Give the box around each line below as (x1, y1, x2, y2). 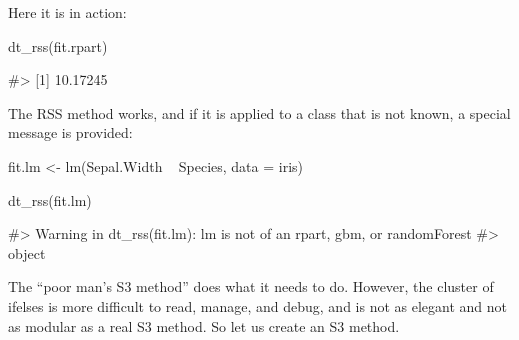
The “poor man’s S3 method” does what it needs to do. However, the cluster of (8, 276, 494, 297)
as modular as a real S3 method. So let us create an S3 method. (8, 315, 400, 336)
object (8, 242, 46, 263)
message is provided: (8, 122, 133, 143)
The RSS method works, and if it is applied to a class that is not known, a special (8, 102, 511, 123)
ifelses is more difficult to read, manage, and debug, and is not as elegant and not (8, 295, 507, 316)
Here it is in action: (8, 2, 127, 22)
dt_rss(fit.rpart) (8, 35, 108, 56)
